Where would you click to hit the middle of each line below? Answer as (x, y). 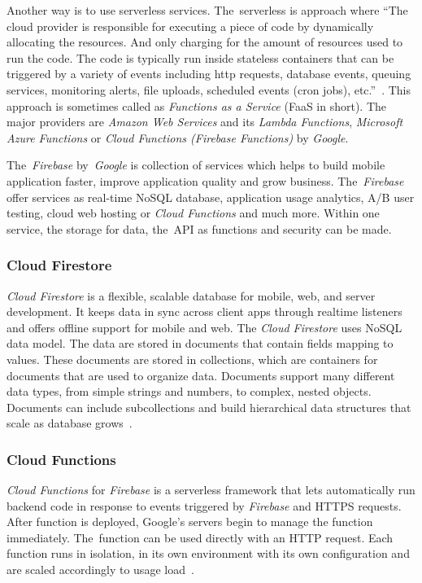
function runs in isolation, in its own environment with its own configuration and (208, 553)
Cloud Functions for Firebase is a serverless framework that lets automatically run (211, 490)
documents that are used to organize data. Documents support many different (201, 375)
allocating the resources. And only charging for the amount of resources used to (205, 42)
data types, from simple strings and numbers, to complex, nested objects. (189, 391)
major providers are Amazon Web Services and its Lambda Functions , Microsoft (205, 122)
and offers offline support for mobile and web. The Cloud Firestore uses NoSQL (204, 327)
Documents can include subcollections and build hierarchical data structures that (209, 407)
